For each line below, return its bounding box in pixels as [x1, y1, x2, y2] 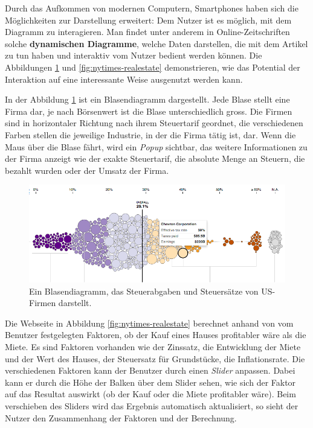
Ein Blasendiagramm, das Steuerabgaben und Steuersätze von [29, 284, 259, 297]
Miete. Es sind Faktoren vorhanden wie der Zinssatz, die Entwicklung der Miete [5, 340, 301, 353]
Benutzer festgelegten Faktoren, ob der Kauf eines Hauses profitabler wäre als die [5, 328, 306, 341]
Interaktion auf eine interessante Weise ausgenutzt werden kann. [5, 72, 243, 85]
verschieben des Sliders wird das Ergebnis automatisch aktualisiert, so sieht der [5, 400, 298, 412]
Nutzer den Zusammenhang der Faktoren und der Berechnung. [5, 411, 237, 424]
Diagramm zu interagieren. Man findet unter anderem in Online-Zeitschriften [5, 25, 290, 38]
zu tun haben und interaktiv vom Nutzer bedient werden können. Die [5, 49, 262, 62]
